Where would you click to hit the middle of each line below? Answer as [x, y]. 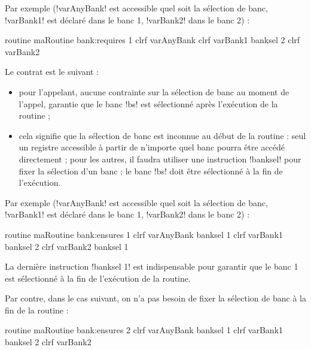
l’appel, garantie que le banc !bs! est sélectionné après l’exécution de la [148, 103]
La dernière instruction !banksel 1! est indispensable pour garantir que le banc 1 [152, 266]
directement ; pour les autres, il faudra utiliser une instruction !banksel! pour [160, 159]
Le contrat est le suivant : [52, 72]
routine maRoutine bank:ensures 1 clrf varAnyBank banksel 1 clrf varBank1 [144, 234]
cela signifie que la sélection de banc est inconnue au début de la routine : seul [162, 135]
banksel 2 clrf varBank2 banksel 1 [67, 246]
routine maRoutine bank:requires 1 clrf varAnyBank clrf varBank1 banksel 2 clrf [153, 40]
